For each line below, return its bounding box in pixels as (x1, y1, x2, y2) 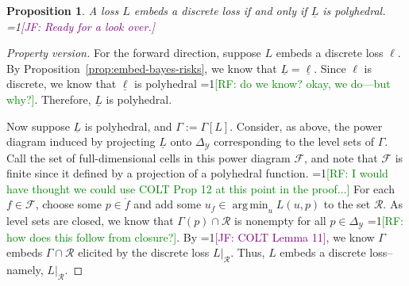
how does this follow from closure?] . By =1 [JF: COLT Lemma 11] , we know (6, 228, 375, 245)
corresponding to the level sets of (214, 133, 374, 150)
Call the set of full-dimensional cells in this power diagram (6, 149, 291, 166)
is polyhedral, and (84, 117, 172, 134)
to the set (323, 196, 371, 212)
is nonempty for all (234, 212, 326, 229)
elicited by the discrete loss (78, 244, 210, 261)
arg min (232, 200, 268, 212)
